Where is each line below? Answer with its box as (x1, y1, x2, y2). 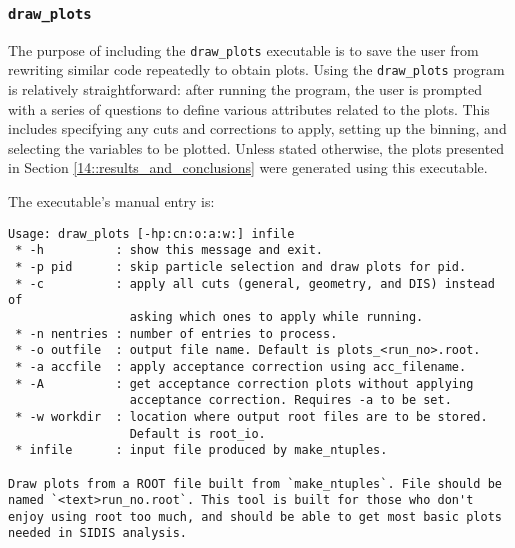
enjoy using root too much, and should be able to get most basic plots (8, 509, 502, 524)
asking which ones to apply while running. (129, 309, 424, 324)
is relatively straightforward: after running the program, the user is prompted (8, 79, 483, 100)
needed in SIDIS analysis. (8, 526, 187, 541)
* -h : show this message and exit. (15, 243, 323, 258)
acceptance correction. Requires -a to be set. (129, 393, 452, 408)
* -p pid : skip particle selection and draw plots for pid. (15, 259, 467, 274)
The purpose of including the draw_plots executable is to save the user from (8, 39, 479, 60)
